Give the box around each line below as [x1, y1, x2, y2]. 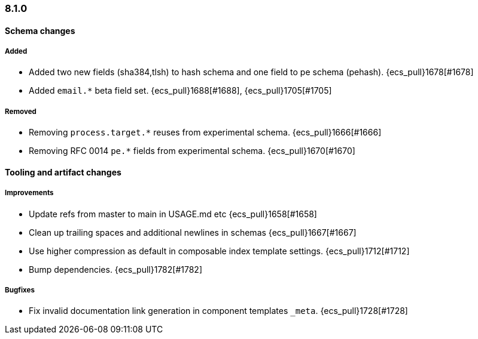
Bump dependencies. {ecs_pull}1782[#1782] [29, 264, 203, 275]
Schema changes [5, 25, 75, 36]
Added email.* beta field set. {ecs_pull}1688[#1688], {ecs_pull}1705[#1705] [29, 85, 332, 96]
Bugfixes [5, 285, 35, 294]
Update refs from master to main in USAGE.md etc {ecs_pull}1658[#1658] [29, 208, 317, 219]
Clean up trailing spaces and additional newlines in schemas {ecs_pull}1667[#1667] [29, 227, 357, 238]
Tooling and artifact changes [5, 167, 121, 177]
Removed [5, 107, 36, 116]
